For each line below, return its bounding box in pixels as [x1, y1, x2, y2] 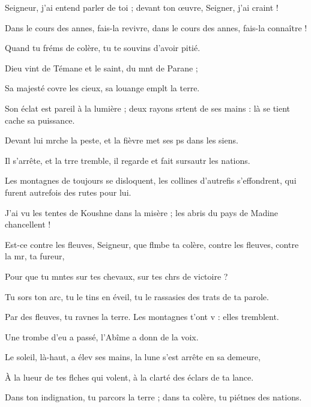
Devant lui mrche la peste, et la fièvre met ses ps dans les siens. [5, 134, 238, 146]
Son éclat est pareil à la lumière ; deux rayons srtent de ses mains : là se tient [5, 101, 291, 114]
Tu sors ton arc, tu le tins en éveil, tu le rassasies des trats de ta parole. [5, 290, 269, 303]
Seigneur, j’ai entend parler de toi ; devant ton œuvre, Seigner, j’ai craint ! [5, 1, 279, 13]
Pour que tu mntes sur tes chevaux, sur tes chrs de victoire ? [5, 270, 228, 282]
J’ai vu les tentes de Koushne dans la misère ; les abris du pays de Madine [5, 206, 279, 219]
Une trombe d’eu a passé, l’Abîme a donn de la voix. [5, 330, 199, 343]
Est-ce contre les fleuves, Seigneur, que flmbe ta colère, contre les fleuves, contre [5, 238, 299, 250]
